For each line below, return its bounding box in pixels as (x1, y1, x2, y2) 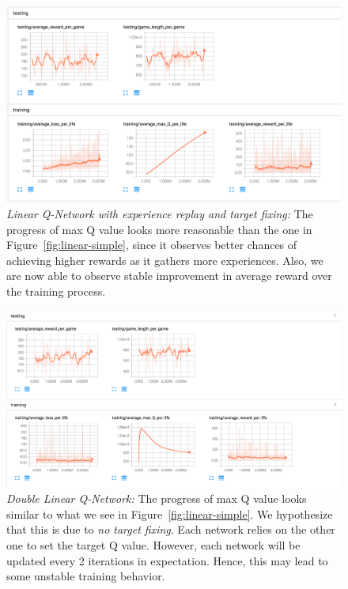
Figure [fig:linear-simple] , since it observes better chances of (6, 236, 297, 253)
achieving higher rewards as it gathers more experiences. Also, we (6, 251, 323, 268)
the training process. (6, 283, 106, 299)
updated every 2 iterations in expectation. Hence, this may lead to (6, 552, 328, 568)
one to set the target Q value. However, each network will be (6, 536, 301, 553)
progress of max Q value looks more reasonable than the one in (6, 221, 312, 237)
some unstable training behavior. (6, 568, 165, 584)
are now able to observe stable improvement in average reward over (6, 267, 332, 284)
